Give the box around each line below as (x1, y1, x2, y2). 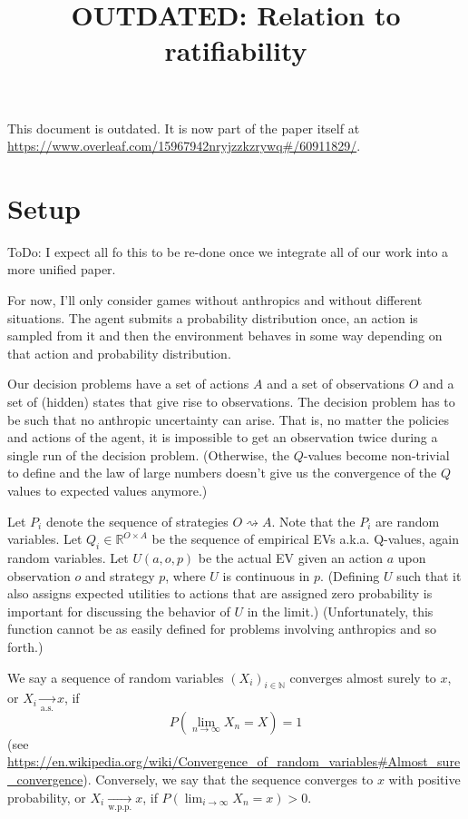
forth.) (7, 636, 44, 656)
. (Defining (320, 566, 380, 585)
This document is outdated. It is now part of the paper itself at (7, 118, 360, 137)
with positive (388, 769, 461, 788)
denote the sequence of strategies (45, 511, 229, 530)
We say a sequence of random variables (7, 667, 224, 686)
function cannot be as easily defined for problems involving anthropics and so (7, 619, 437, 638)
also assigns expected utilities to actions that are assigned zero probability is (7, 584, 433, 603)
